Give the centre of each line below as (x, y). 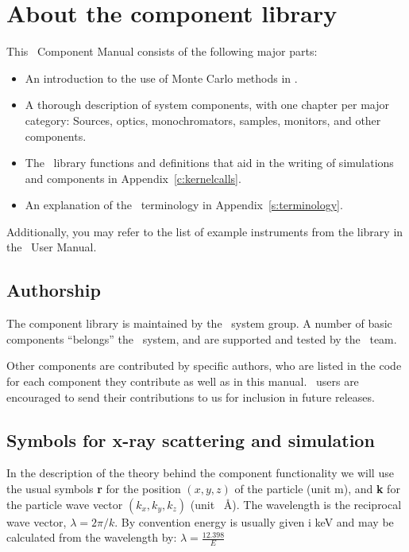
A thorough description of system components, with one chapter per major (207, 105)
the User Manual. (52, 247)
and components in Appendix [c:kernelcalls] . (133, 178)
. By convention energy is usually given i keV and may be (254, 521)
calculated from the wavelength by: (92, 537)
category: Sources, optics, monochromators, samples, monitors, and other (203, 120)
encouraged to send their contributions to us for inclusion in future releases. (191, 397)
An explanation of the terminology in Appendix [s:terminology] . (184, 205)
